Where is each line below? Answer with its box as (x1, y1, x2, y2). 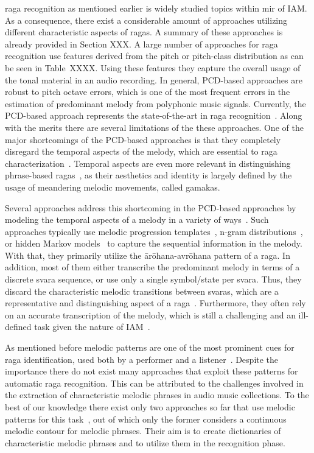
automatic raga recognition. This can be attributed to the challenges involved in (5, 376, 304, 389)
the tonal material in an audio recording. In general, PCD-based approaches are (5, 73, 302, 86)
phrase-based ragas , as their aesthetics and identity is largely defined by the (5, 169, 292, 181)
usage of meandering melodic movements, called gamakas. (5, 180, 220, 193)
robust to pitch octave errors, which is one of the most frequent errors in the (5, 85, 290, 98)
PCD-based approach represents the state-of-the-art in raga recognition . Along (5, 109, 302, 122)
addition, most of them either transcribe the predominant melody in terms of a (5, 261, 300, 273)
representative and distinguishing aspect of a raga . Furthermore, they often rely (5, 297, 306, 309)
